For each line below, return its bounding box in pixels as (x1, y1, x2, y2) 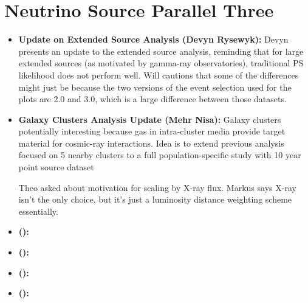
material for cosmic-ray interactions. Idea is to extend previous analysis (18, 136, 284, 149)
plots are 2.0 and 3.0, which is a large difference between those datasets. (18, 92, 287, 105)
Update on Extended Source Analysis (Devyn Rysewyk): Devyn (18, 33, 289, 46)
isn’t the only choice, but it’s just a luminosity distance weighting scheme (18, 193, 292, 206)
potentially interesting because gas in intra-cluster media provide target (18, 125, 286, 138)
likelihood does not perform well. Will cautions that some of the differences (18, 68, 299, 81)
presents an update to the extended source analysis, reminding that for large (18, 44, 304, 57)
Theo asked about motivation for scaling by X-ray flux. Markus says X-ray (18, 181, 296, 193)
